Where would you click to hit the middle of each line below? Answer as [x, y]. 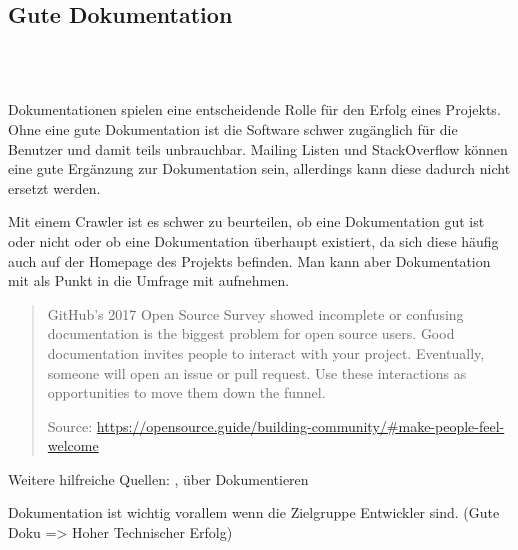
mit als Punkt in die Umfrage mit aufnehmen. [149, 280]
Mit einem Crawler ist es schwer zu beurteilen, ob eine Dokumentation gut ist [246, 221]
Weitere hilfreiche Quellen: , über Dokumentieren [158, 478]
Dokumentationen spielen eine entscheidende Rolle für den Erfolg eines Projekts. [254, 109]
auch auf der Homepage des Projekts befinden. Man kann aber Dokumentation [249, 260]
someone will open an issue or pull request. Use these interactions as [257, 372]
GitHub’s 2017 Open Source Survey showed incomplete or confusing [255, 313]
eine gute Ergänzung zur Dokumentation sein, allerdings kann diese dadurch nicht [259, 168]
